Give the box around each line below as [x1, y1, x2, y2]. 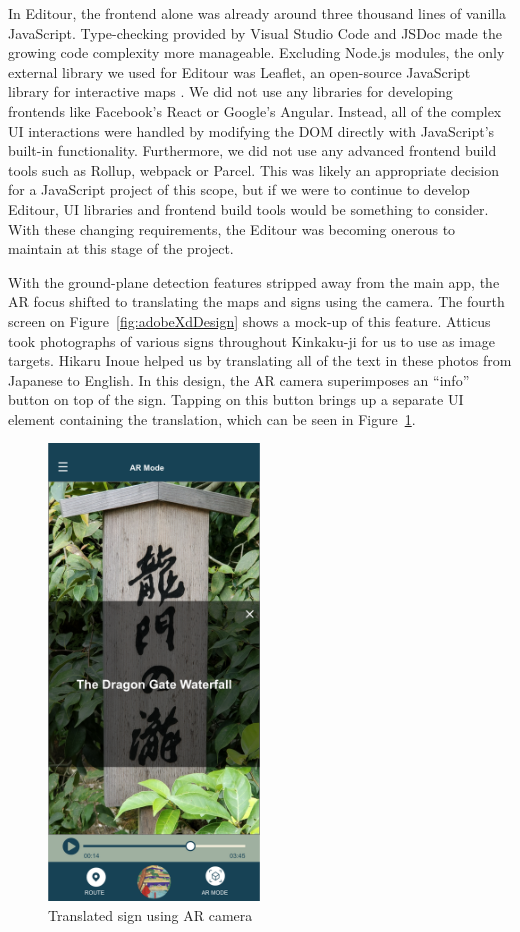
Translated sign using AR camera [48, 905, 253, 926]
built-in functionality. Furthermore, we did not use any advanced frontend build [8, 140, 497, 161]
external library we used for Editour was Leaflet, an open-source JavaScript [8, 61, 471, 82]
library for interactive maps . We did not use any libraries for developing [8, 81, 453, 102]
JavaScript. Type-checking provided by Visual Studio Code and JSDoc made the [8, 22, 502, 43]
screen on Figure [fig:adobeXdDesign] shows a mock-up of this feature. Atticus [8, 310, 491, 331]
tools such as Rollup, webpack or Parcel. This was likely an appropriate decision [8, 159, 499, 180]
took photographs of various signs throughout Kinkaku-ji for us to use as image [8, 330, 495, 351]
